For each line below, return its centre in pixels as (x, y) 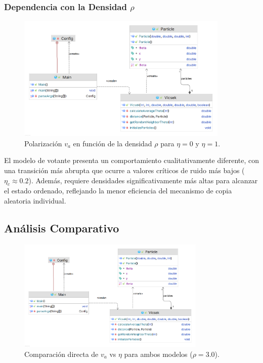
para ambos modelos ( (158, 354)
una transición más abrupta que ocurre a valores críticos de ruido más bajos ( (124, 170)
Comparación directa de (61, 354)
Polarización (43, 143)
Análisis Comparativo (62, 228)
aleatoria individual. (35, 200)
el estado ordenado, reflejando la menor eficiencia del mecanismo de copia (118, 191)
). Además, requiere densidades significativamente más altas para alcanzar (143, 180)
